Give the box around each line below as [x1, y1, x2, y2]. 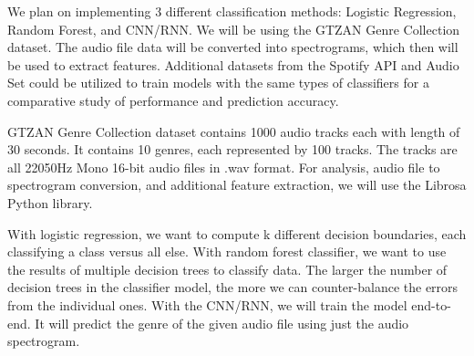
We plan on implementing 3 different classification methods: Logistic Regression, [7, 2, 457, 20]
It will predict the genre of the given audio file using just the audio [35, 313, 409, 332]
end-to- [411, 295, 451, 314]
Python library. [7, 193, 93, 212]
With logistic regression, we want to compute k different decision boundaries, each [7, 224, 467, 243]
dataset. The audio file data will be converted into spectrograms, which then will [7, 37, 459, 57]
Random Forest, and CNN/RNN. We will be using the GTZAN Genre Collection [7, 19, 460, 38]
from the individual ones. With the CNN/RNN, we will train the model [7, 295, 407, 314]
